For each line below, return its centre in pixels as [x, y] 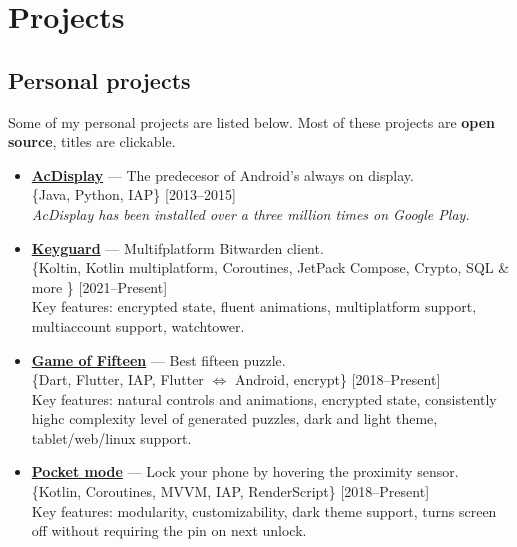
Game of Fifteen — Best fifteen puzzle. [158, 359]
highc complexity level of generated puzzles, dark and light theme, [234, 418]
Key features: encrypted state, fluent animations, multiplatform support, [254, 306]
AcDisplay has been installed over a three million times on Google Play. [250, 213]
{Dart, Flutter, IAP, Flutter [117, 379]
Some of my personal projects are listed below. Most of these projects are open [252, 121]
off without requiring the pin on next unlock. [169, 530]
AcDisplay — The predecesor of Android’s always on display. [222, 174]
